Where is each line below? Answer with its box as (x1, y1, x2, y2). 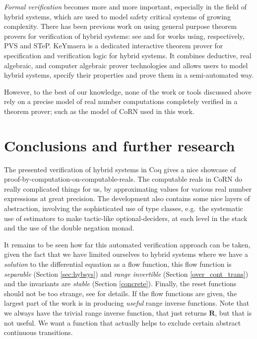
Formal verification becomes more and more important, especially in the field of (4, 1, 247, 11)
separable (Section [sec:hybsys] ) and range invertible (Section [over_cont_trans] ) (4, 268, 249, 279)
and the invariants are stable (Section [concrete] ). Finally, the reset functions (4, 278, 237, 289)
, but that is (215, 307, 252, 318)
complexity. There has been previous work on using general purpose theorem (4, 21, 237, 31)
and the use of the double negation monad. (4, 223, 134, 233)
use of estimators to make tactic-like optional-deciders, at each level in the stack (4, 213, 248, 223)
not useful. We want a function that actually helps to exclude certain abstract (4, 317, 241, 328)
